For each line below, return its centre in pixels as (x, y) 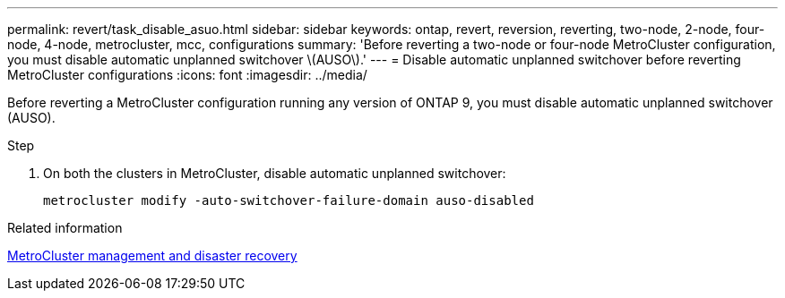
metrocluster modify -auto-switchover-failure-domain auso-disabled (289, 200)
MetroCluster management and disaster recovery (152, 255)
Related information (65, 228)
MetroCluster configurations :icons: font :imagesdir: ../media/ (187, 75)
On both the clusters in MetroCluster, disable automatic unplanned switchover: (275, 173)
